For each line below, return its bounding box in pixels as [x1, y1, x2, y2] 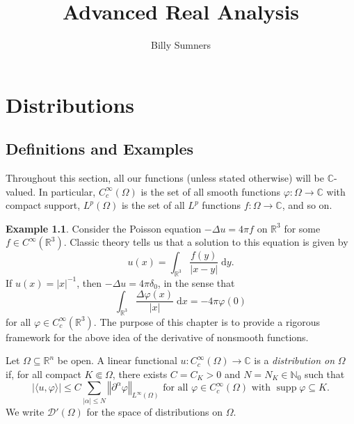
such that [305, 366, 345, 381]
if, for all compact [6, 366, 81, 381]
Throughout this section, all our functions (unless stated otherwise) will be [6, 171, 325, 185]
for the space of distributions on [86, 404, 223, 418]
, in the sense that [157, 275, 235, 290]
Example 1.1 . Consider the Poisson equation [6, 221, 202, 235]
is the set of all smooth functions [140, 184, 281, 198]
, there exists [112, 366, 168, 381]
